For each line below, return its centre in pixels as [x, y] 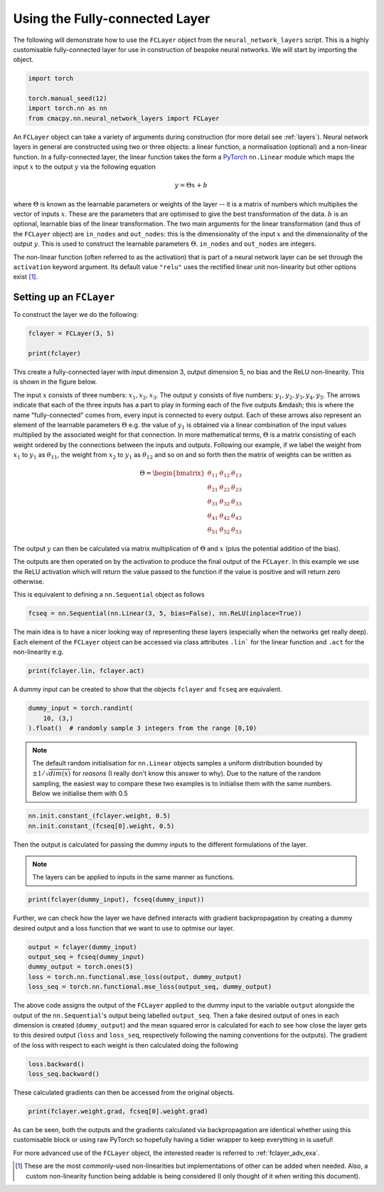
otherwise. [29, 582]
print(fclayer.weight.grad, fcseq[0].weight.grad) [118, 1112]
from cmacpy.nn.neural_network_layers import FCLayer [124, 118]
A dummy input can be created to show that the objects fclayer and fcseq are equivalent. [148, 689]
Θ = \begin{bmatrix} [172, 473]
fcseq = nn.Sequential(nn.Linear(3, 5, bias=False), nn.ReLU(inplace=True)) [165, 613]
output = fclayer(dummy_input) [83, 947]
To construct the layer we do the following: [76, 315]
